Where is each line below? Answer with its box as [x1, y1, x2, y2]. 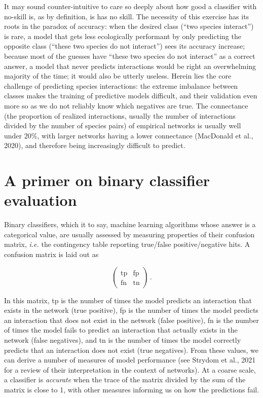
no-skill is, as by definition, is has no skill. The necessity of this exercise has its [4, 11, 249, 21]
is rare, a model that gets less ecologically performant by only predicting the [4, 30, 241, 41]
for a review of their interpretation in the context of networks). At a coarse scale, [4, 364, 256, 375]
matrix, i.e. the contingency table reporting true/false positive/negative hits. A [4, 239, 250, 249]
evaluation [4, 190, 77, 210]
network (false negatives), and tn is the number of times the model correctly [4, 334, 241, 345]
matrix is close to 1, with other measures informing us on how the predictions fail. [4, 384, 259, 394]
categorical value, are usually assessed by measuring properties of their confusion [4, 229, 255, 239]
